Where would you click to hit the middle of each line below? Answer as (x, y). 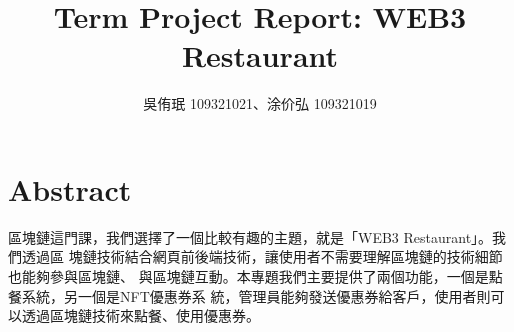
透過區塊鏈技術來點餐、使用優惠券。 (140, 315)
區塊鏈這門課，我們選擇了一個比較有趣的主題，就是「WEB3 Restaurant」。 (250, 236)
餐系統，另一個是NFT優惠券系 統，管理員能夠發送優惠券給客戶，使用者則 (249, 295)
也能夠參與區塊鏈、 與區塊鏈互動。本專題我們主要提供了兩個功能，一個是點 (255, 276)
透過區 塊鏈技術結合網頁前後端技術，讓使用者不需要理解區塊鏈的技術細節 (262, 256)
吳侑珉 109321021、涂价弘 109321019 (260, 103)
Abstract (70, 188)
